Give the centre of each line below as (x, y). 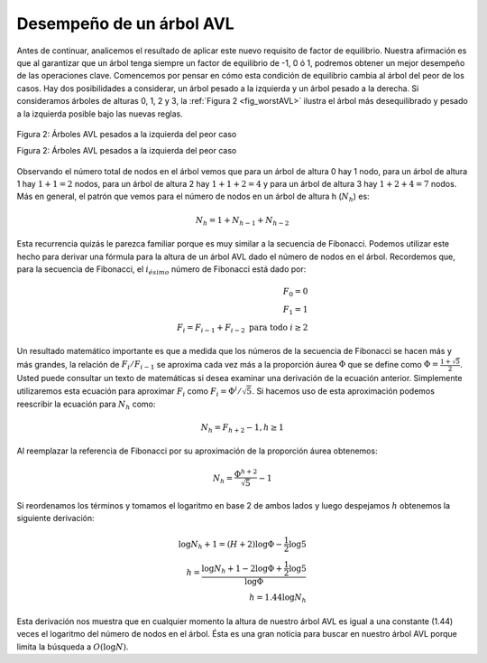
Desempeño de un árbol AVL (125, 23)
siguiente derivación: (55, 518)
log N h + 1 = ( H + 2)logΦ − (230, 545)
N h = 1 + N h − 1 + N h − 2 (242, 221)
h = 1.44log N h (278, 599)
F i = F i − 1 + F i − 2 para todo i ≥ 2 (242, 328)
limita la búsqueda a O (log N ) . (73, 647)
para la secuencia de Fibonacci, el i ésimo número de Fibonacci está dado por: (161, 270)
